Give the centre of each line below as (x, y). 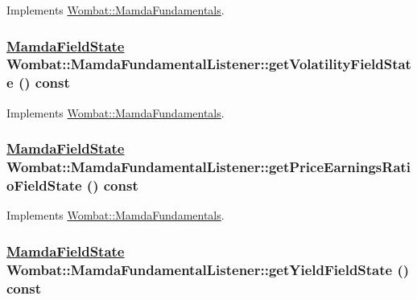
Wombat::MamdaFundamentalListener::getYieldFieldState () (208, 269)
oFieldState (44, 185)
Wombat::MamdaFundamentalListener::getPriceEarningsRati (209, 167)
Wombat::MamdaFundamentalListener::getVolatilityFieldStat (209, 64)
